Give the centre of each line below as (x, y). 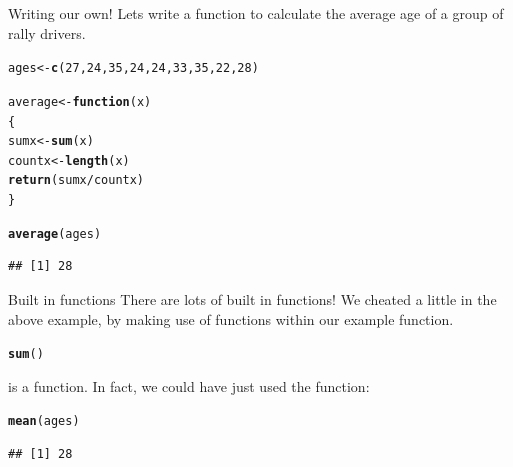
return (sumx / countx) (76, 180)
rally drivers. (47, 32)
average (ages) (55, 233)
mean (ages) (44, 421)
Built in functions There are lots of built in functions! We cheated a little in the (252, 299)
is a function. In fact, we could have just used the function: (189, 385)
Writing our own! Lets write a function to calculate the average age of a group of (256, 13)
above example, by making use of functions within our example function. (231, 318)
